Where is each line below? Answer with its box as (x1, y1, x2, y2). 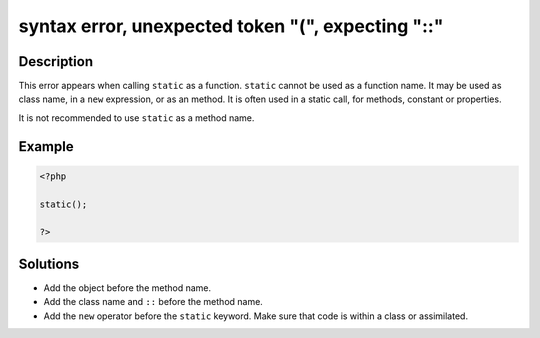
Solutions (18, 255, 80, 272)
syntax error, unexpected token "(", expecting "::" (18, 15, 444, 37)
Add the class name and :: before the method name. (43, 296, 264, 308)
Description (18, 53, 94, 70)
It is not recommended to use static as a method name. (18, 111, 255, 124)
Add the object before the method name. (43, 281, 212, 294)
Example (18, 138, 74, 155)
